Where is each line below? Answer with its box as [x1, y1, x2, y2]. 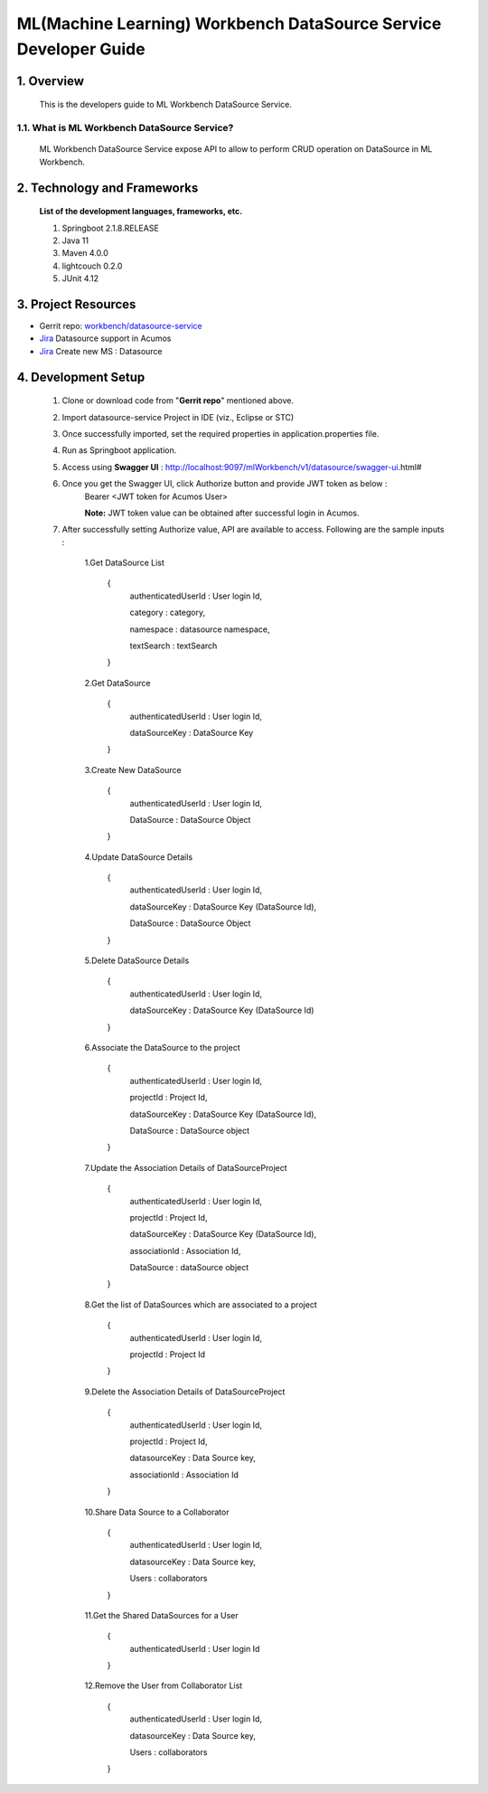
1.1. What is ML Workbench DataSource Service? [16, 122, 234, 135]
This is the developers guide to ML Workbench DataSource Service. [39, 99, 293, 110]
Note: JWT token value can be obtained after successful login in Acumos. [84, 507, 361, 518]
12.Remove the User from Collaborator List [84, 1680, 243, 1691]
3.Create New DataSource [84, 764, 182, 775]
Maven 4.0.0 [61, 248, 108, 259]
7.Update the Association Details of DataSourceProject [84, 1162, 288, 1173]
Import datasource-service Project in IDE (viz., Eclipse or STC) [61, 411, 295, 422]
